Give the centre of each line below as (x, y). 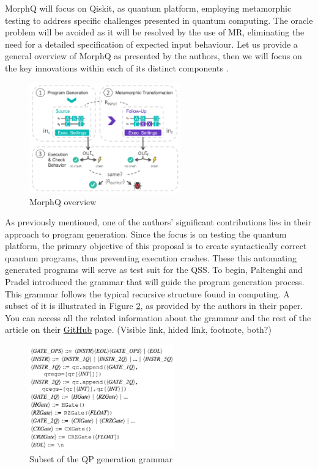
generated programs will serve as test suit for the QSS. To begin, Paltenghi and (154, 270)
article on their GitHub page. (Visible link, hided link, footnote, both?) (138, 329)
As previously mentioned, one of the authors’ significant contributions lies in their (158, 222)
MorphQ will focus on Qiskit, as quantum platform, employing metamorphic (148, 8)
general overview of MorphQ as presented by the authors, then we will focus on (153, 56)
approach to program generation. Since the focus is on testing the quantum (146, 234)
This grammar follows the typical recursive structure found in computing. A (147, 293)
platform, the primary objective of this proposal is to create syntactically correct (156, 246)
